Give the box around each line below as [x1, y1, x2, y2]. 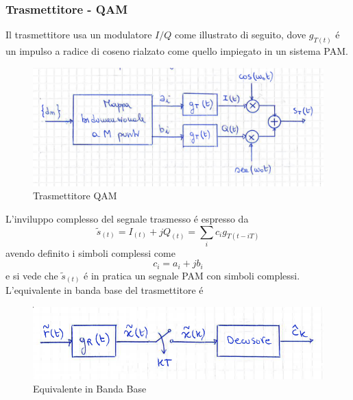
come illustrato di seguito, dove [174, 27, 306, 42]
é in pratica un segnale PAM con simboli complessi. [84, 268, 300, 282]
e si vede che [5, 268, 58, 282]
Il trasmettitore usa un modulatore [5, 27, 152, 42]
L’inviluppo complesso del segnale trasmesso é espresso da [5, 211, 249, 225]
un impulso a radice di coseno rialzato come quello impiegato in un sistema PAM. [5, 44, 348, 58]
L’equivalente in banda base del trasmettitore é [5, 283, 204, 297]
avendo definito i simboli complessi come [5, 245, 175, 260]
